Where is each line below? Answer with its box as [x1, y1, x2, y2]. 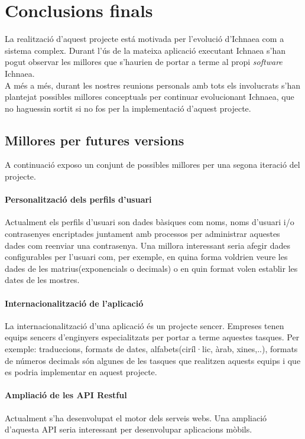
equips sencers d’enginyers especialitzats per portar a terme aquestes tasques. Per [5, 331, 300, 343]
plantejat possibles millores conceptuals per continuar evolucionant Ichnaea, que [5, 90, 294, 103]
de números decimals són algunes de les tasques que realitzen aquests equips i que [5, 354, 301, 366]
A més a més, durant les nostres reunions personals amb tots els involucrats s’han [5, 79, 301, 91]
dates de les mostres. [5, 274, 80, 286]
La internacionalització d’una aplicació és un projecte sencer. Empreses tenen [5, 319, 284, 331]
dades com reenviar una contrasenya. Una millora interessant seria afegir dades [5, 239, 290, 251]
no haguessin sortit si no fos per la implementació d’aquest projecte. [5, 102, 251, 114]
